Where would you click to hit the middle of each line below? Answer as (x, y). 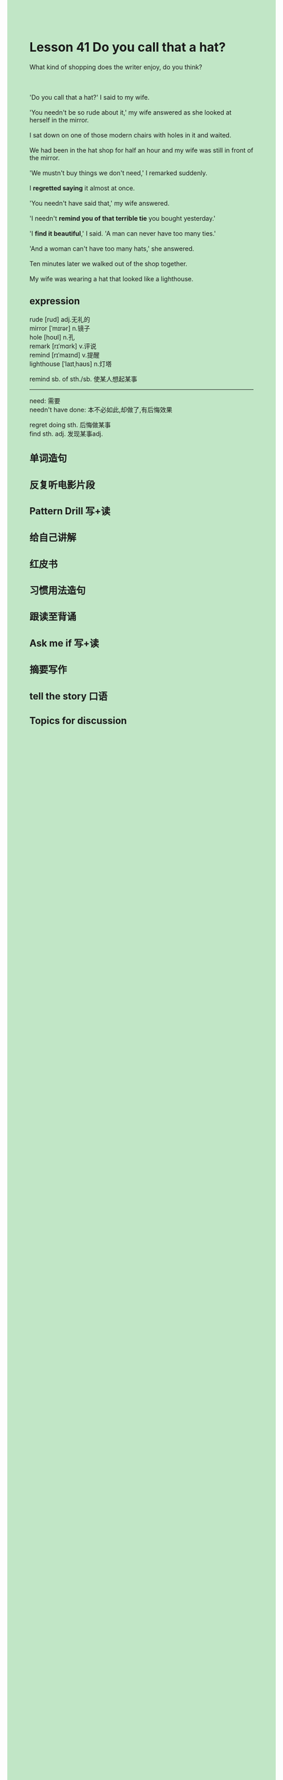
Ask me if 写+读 (64, 643)
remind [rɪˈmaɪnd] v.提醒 (65, 355)
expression (55, 302)
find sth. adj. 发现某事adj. (66, 434)
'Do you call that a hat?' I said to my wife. (90, 97)
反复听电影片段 (62, 485)
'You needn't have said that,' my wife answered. (100, 203)
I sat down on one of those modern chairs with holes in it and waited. (130, 135)
